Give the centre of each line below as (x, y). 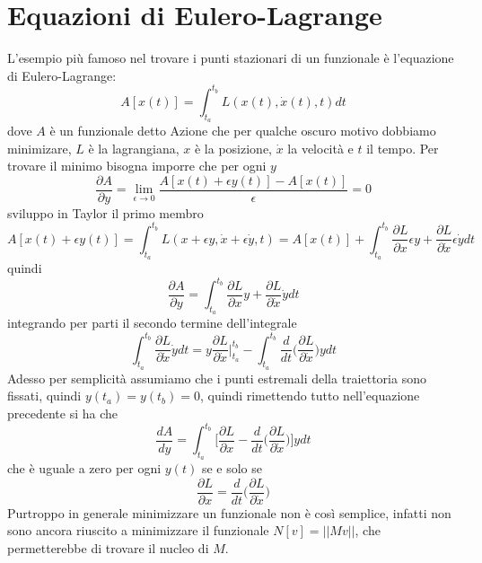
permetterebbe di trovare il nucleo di (108, 548)
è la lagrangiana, (134, 148)
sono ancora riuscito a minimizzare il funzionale (138, 530)
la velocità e (320, 148)
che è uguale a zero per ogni (84, 468)
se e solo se (232, 468)
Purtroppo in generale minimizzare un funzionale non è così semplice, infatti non (229, 512)
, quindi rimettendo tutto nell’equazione (310, 396)
